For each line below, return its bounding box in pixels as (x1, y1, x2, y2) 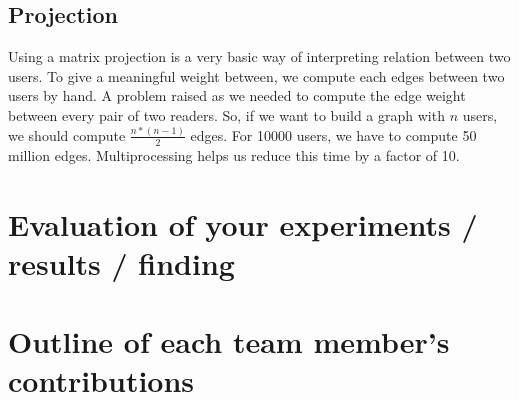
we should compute (8, 124, 126, 145)
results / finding (8, 242, 235, 283)
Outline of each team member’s (8, 321, 450, 362)
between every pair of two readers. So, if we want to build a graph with (8, 104, 445, 125)
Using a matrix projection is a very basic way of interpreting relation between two (8, 46, 511, 67)
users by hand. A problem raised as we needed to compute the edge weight (8, 85, 466, 106)
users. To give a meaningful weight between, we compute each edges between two (8, 65, 505, 86)
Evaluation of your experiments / (8, 203, 478, 244)
